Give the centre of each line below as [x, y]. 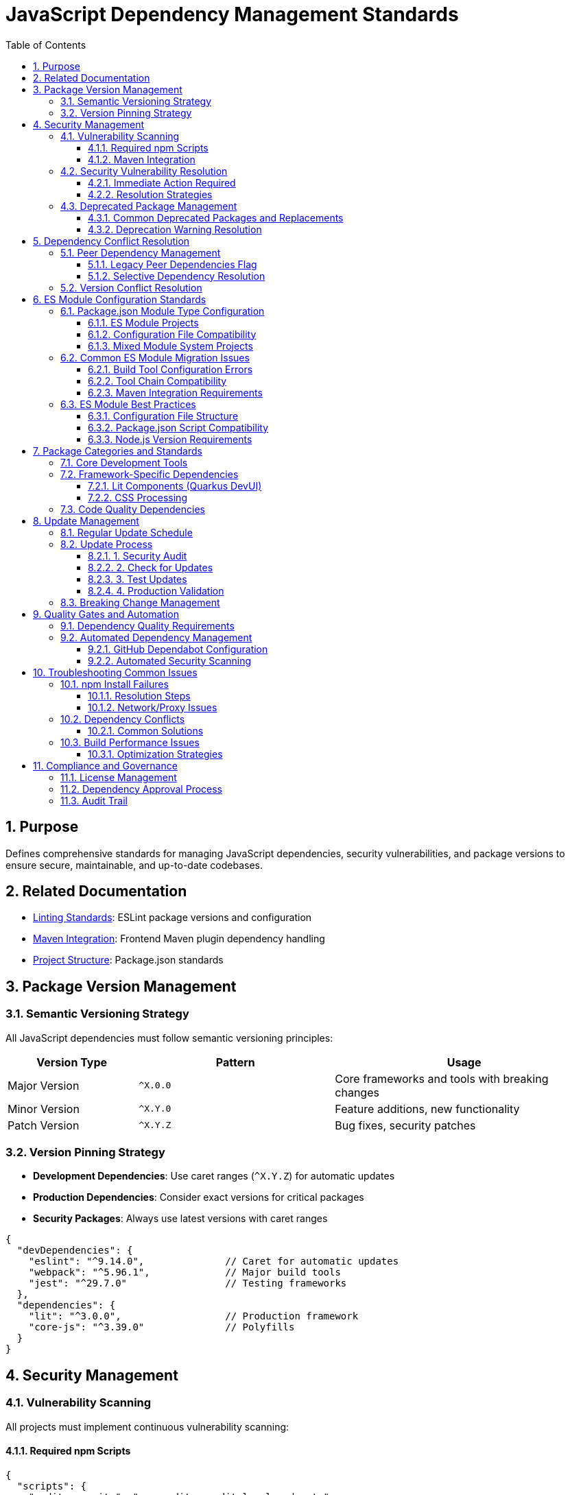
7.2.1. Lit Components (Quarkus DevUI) [175, 486]
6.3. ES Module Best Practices [128, 404]
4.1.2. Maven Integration [142, 159]
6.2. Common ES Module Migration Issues [155, 357]
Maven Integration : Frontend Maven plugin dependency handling [179, 939]
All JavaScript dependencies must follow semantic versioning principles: [169, 1038]
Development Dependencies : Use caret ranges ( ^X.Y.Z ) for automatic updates [214, 1176]
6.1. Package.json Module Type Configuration [163, 311]
